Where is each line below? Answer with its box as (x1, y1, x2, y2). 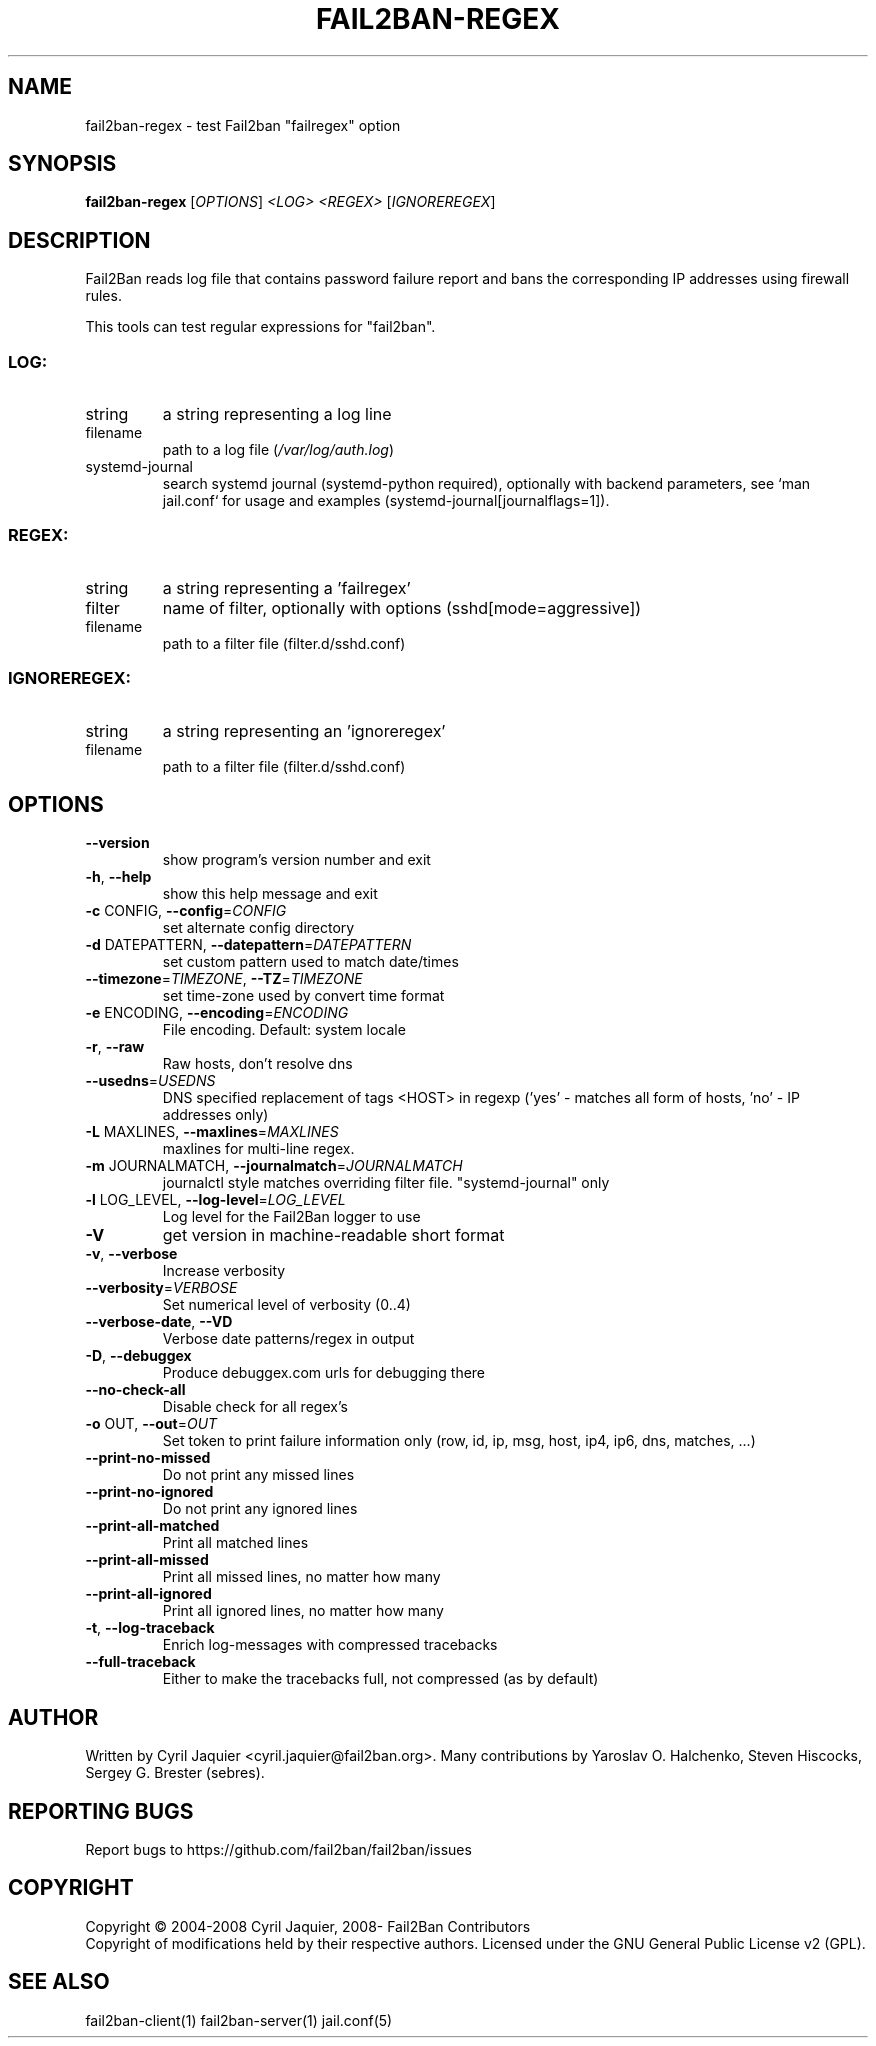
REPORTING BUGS (8, 1798, 194, 1824)
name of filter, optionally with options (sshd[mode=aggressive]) (162, 597, 642, 618)
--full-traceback (85, 1653, 196, 1671)
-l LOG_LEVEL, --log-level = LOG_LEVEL (85, 1191, 346, 1209)
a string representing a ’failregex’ (162, 577, 411, 598)
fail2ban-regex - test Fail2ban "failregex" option (85, 116, 401, 134)
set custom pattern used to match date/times (162, 953, 459, 971)
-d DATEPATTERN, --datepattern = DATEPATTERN (85, 936, 412, 954)
